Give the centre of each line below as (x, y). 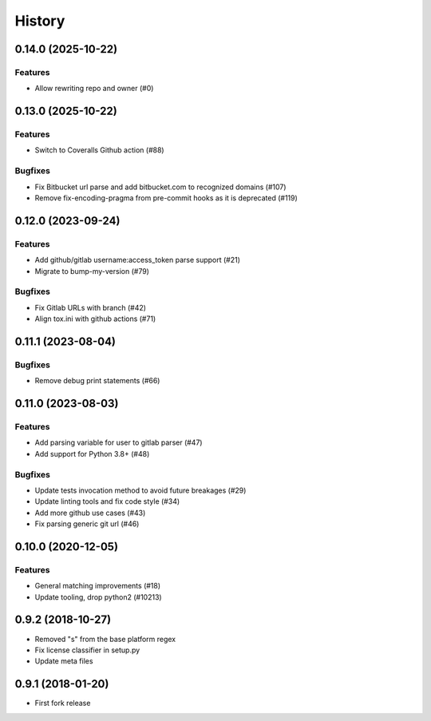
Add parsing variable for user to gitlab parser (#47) (119, 442)
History (40, 21)
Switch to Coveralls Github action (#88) (99, 150)
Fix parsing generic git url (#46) (87, 524)
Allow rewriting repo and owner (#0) (94, 89)
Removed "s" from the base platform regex (105, 639)
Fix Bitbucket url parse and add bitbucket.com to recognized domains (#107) (160, 187)
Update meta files (64, 661)
